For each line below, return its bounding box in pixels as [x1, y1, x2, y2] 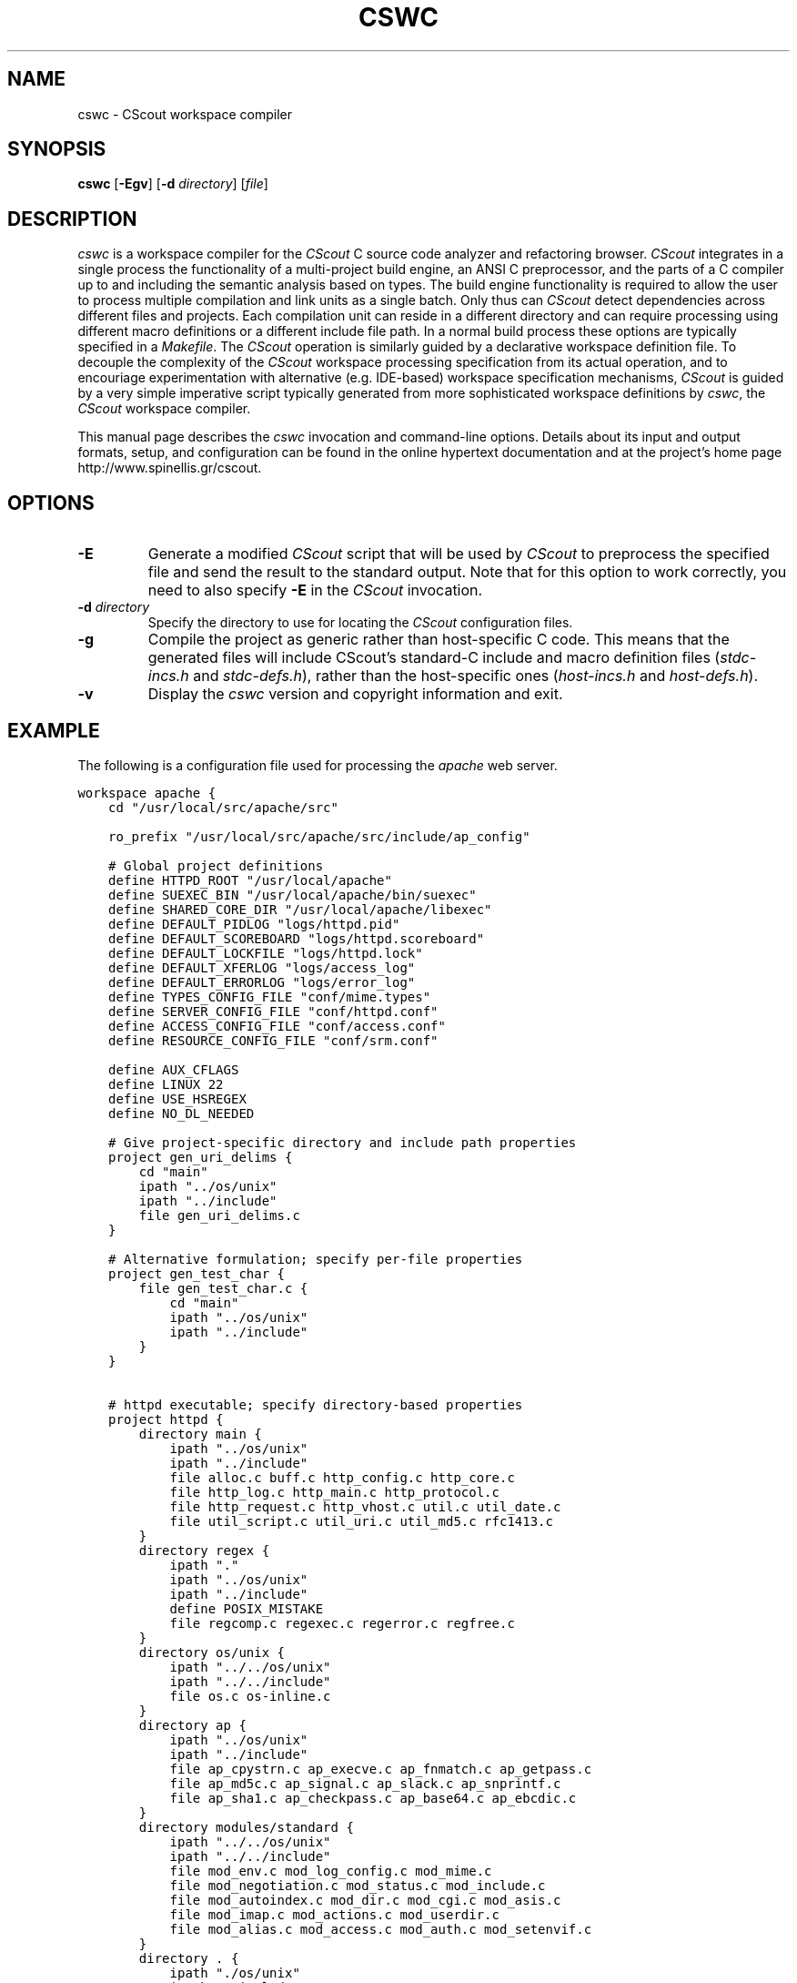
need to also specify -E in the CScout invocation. [147, 581, 483, 600]
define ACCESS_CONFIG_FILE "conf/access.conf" [108, 1018, 446, 1033]
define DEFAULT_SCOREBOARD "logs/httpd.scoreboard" [108, 930, 485, 946]
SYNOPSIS [7, 137, 106, 161]
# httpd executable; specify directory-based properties [108, 1397, 523, 1412]
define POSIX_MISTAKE [169, 1601, 324, 1616]
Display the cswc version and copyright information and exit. [147, 685, 563, 704]
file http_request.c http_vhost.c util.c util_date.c [169, 1499, 561, 1514]
